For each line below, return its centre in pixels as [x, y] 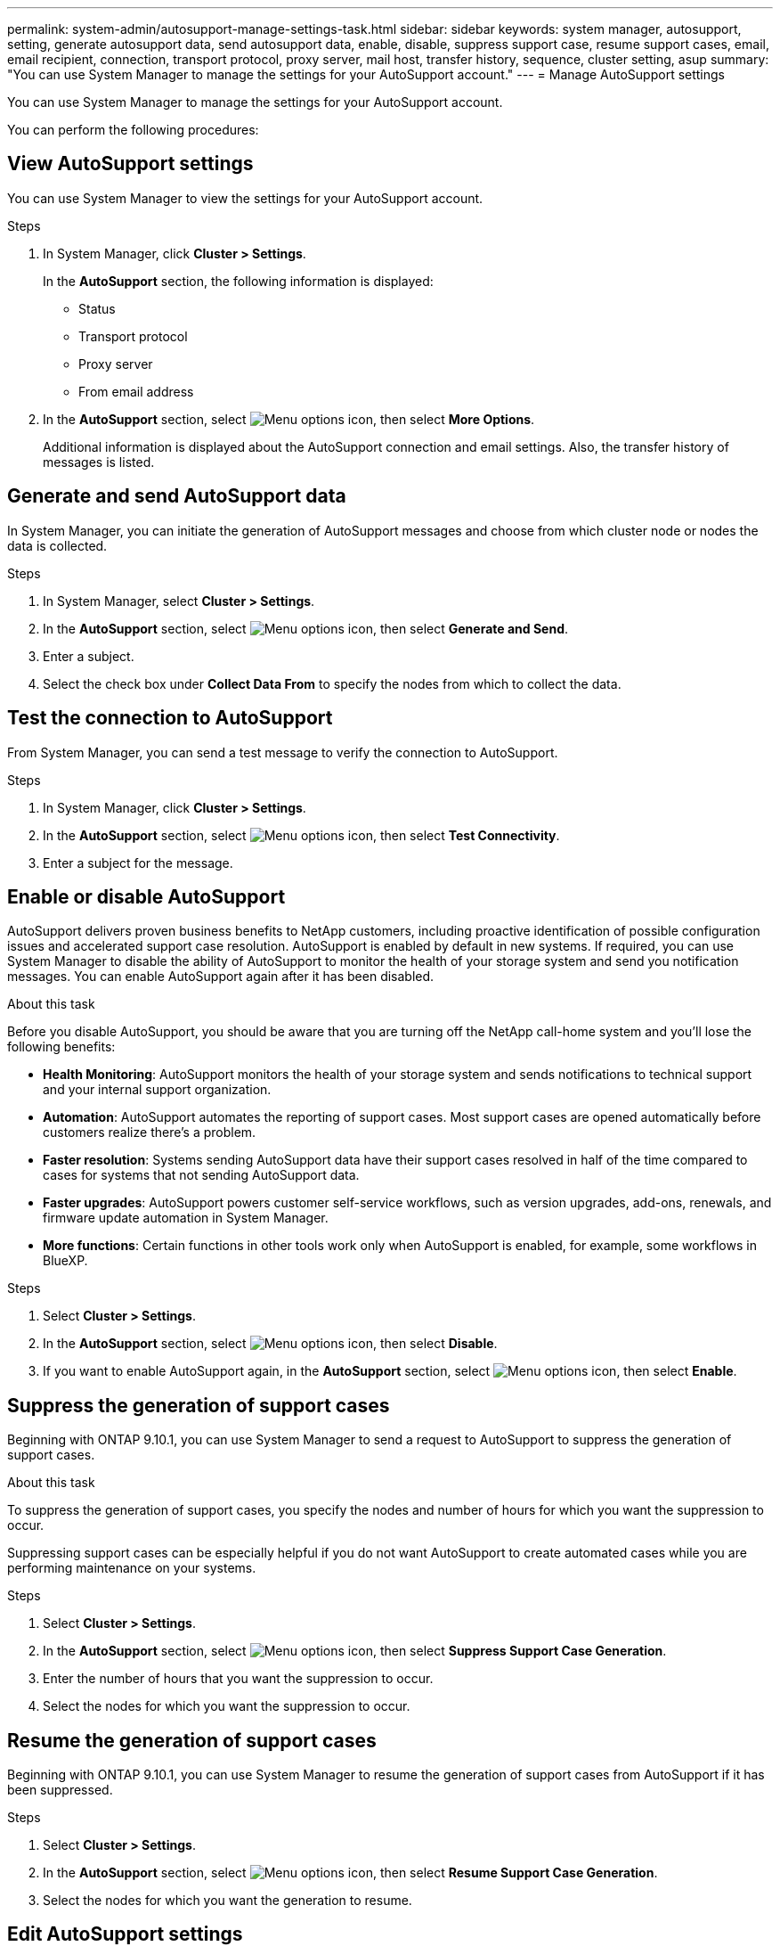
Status [97, 308]
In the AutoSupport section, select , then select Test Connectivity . [301, 835]
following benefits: [61, 1047]
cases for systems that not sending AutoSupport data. [201, 1175]
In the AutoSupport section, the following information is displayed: [238, 281]
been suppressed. [60, 1790]
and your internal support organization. [157, 1090]
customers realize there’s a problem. [150, 1132]
